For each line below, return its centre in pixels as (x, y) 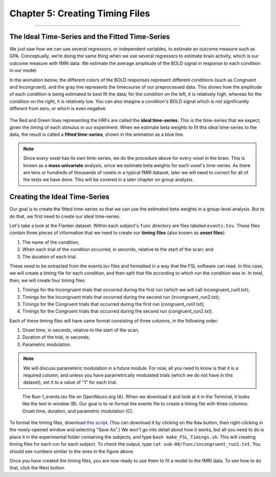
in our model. (24, 70)
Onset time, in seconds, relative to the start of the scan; (81, 330)
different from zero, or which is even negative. (58, 109)
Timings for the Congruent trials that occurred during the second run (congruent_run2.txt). (118, 311)
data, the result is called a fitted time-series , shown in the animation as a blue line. (97, 134)
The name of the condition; (51, 242)
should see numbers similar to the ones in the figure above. (72, 451)
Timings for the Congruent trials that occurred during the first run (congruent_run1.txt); (113, 304)
